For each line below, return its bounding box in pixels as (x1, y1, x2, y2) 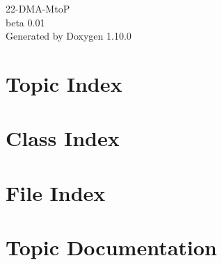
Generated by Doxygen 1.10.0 (6, 29, 132, 43)
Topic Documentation (6, 233, 217, 262)
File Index (6, 178, 106, 207)
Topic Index (6, 69, 122, 97)
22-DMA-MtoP (6, 1, 70, 15)
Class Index (6, 124, 120, 152)
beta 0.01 (6, 15, 45, 29)
